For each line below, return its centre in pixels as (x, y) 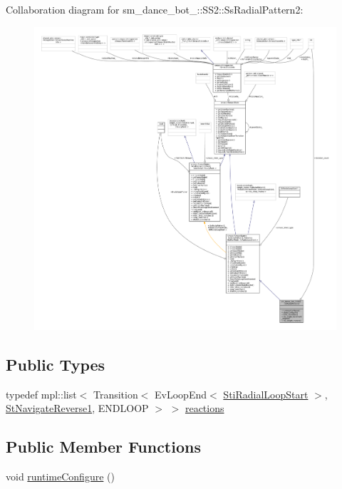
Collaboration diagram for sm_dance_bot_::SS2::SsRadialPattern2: (155, 9)
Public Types (56, 364)
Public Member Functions (103, 447)
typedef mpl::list (41, 394)
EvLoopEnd (181, 394)
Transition (115, 394)
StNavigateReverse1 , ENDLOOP (77, 408)
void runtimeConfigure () (60, 477)
